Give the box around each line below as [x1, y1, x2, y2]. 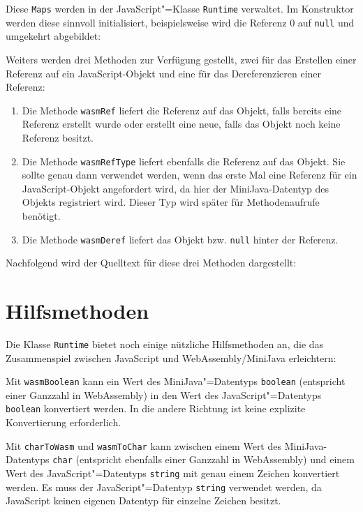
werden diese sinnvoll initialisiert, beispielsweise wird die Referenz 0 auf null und [6, 15, 355, 29]
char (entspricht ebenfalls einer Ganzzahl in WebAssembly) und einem [52, 452, 355, 467]
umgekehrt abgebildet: [6, 29, 101, 43]
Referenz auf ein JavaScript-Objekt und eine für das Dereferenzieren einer [6, 66, 322, 80]
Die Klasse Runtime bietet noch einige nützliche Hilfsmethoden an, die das [6, 336, 324, 351]
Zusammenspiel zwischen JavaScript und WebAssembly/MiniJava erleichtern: [6, 350, 336, 365]
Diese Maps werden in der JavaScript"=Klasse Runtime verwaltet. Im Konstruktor [6, 1, 354, 15]
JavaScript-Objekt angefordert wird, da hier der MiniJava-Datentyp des [22, 181, 329, 195]
